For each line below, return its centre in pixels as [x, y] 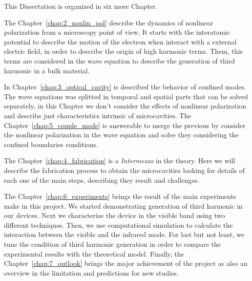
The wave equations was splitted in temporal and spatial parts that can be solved [126, 96]
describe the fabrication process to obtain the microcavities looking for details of [124, 170]
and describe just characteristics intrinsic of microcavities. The [98, 115]
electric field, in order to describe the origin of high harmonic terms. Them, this [123, 51]
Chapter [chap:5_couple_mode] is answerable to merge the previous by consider [125, 125]
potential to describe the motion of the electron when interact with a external [120, 41]
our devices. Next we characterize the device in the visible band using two [115, 215]
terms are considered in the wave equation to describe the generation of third [119, 60]
